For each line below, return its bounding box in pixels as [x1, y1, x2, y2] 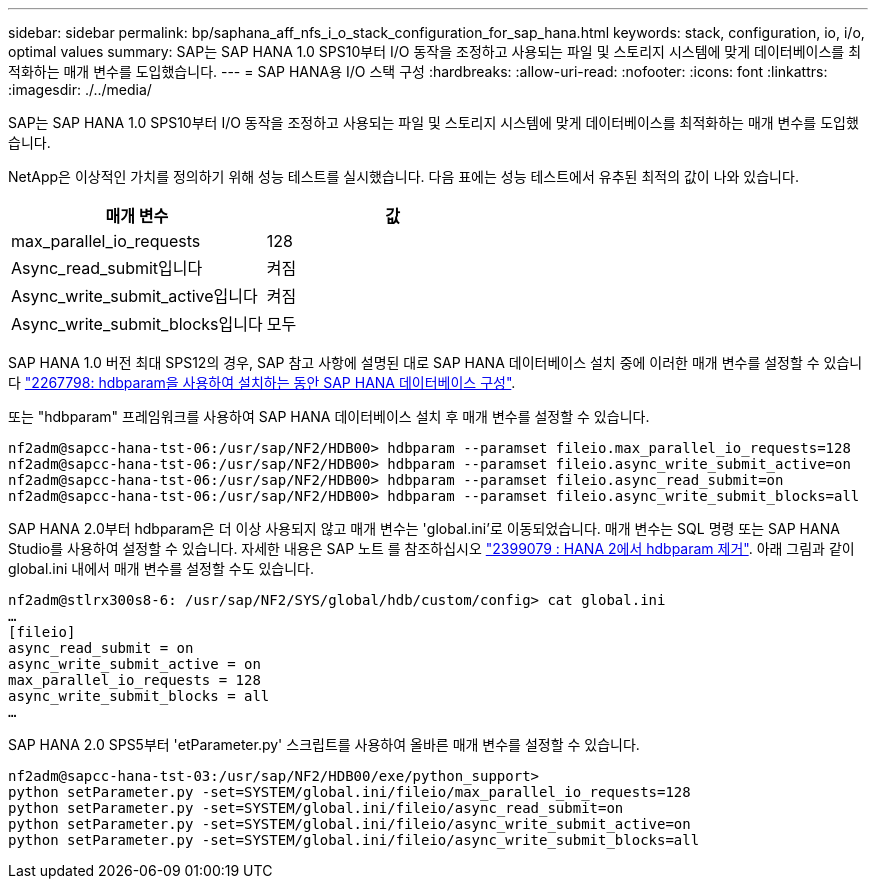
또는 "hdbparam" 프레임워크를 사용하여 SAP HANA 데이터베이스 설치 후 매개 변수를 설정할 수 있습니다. [8, 408, 650, 425]
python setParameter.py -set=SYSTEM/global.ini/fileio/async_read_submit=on [8, 800, 624, 816]
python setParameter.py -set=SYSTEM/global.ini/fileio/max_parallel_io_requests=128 [8, 784, 691, 800]
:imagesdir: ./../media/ [8, 81, 152, 98]
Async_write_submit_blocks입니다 [11, 314, 263, 334]
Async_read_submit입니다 [11, 258, 203, 278]
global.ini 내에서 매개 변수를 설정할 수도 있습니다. [8, 560, 315, 577]
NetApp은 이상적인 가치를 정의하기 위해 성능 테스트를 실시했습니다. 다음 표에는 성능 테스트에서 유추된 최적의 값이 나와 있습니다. [8, 168, 799, 185]
